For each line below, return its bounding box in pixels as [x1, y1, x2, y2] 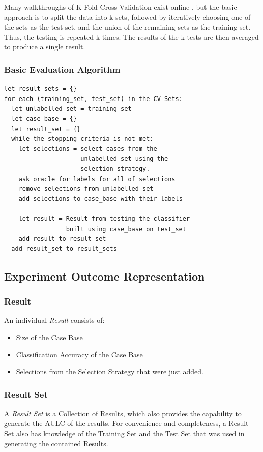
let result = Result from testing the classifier [18, 215, 190, 222]
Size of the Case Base [16, 332, 83, 342]
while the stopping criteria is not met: [11, 135, 154, 143]
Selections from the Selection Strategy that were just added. [16, 366, 203, 377]
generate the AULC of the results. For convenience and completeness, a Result [4, 418, 249, 429]
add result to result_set [18, 235, 106, 243]
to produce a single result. [4, 41, 85, 52]
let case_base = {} [11, 115, 77, 122]
